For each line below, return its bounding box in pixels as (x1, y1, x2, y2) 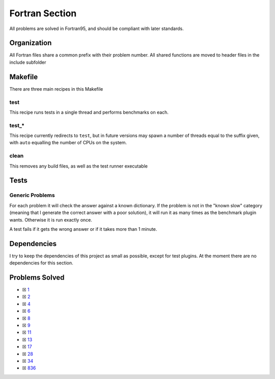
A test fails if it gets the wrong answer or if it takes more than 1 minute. (9, 226, 157, 232)
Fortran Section (9, 8, 77, 19)
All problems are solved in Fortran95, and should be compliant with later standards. (9, 25, 184, 32)
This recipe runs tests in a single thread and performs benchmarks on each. (9, 109, 169, 115)
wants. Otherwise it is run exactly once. (9, 216, 93, 223)
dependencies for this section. (9, 260, 73, 266)
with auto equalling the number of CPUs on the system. (9, 140, 127, 146)
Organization (9, 39, 52, 47)
